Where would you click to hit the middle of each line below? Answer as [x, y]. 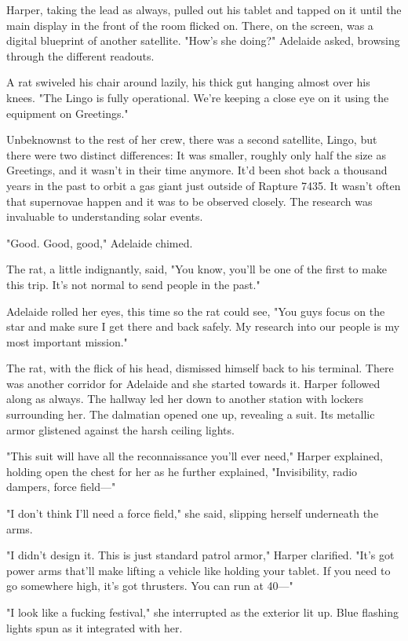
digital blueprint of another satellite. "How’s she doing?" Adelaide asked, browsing [203, 40]
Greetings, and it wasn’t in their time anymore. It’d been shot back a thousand [197, 170]
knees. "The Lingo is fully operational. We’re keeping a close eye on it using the [198, 97]
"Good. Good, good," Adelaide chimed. [100, 242]
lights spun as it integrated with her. [95, 627]
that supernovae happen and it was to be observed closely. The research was [189, 201]
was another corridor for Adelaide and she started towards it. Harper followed [193, 383]
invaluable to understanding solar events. [105, 216]
